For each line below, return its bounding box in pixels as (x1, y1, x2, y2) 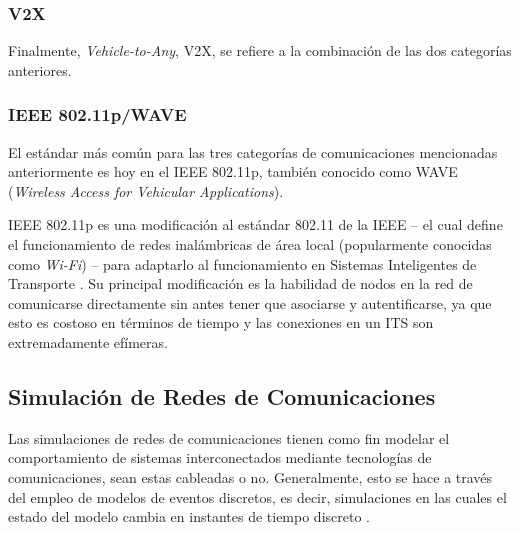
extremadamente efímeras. (8, 331, 168, 352)
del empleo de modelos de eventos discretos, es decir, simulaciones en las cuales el (8, 486, 507, 507)
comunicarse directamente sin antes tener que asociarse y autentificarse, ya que (8, 292, 492, 313)
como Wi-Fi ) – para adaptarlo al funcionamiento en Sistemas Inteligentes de (8, 253, 477, 274)
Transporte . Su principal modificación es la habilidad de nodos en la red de (8, 273, 473, 294)
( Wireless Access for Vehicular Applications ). (8, 180, 284, 201)
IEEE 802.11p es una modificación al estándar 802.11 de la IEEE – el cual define (8, 214, 503, 235)
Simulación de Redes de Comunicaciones (8, 380, 436, 411)
